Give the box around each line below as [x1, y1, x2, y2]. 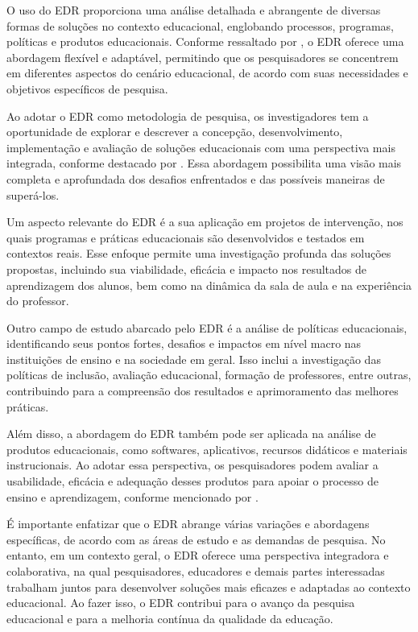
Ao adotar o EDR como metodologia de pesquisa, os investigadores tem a [6, 107, 369, 124]
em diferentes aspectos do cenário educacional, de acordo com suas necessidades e [6, 64, 408, 81]
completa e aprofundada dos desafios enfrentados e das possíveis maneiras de [6, 170, 385, 187]
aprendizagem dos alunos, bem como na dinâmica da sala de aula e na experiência [6, 276, 412, 293]
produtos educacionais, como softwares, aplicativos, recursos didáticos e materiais [6, 440, 408, 457]
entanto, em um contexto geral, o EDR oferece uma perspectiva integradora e [6, 547, 389, 564]
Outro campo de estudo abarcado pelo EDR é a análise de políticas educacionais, [6, 319, 408, 336]
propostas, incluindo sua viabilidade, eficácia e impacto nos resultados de [6, 260, 367, 277]
